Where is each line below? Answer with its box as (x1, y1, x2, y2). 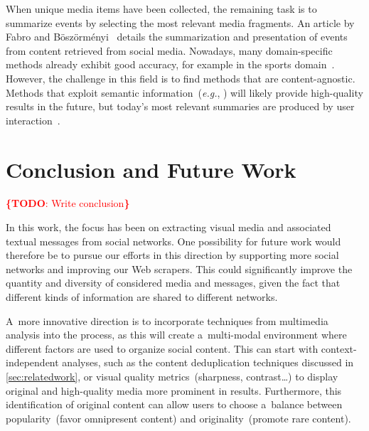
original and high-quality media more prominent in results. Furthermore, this (6, 383, 342, 398)
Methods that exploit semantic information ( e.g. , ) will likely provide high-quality (6, 85, 363, 100)
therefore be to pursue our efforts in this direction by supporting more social (6, 248, 339, 262)
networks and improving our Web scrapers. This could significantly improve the (6, 261, 353, 276)
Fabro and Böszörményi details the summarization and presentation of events (6, 29, 348, 44)
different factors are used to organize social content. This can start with (6, 341, 319, 356)
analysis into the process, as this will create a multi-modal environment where (6, 327, 347, 342)
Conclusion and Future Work (6, 154, 296, 183)
